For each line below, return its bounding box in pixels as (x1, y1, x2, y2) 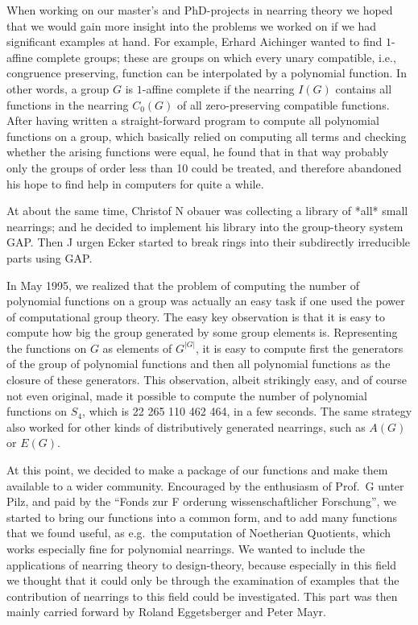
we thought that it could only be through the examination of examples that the (6, 572, 399, 589)
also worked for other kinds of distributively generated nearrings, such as (6, 418, 366, 435)
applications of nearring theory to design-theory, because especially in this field (6, 556, 396, 573)
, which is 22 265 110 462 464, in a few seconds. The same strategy (82, 403, 412, 420)
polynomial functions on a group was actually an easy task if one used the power (6, 292, 405, 309)
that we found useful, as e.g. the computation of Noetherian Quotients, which (6, 524, 391, 541)
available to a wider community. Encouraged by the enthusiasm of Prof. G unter (6, 477, 404, 494)
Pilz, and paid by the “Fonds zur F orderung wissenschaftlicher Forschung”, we (6, 493, 396, 510)
